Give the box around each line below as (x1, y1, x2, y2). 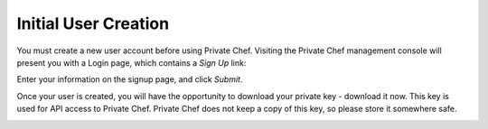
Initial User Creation (16, 14, 170, 33)
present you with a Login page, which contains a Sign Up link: (16, 57, 247, 68)
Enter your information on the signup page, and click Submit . (16, 74, 243, 85)
